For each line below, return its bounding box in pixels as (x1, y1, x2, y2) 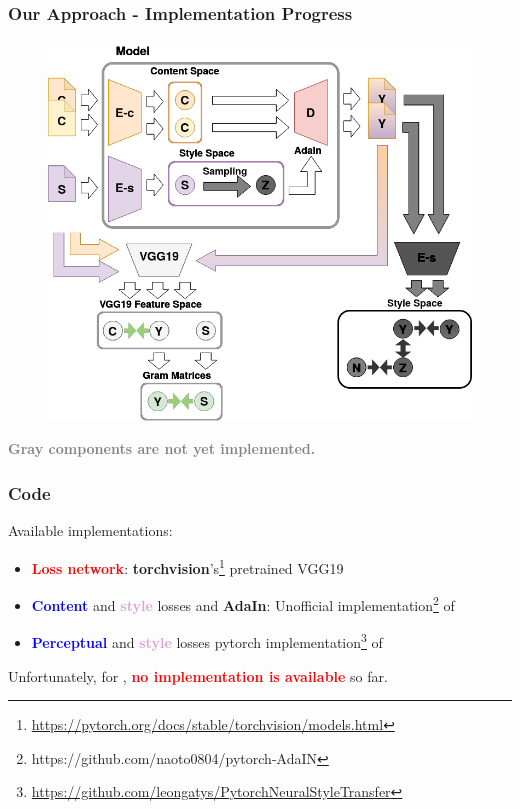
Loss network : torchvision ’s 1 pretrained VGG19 (31, 554, 344, 578)
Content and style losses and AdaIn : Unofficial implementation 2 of (31, 592, 455, 615)
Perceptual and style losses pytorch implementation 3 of (31, 629, 383, 653)
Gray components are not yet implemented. (8, 438, 316, 459)
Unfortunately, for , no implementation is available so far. (8, 665, 388, 686)
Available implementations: (8, 520, 173, 541)
